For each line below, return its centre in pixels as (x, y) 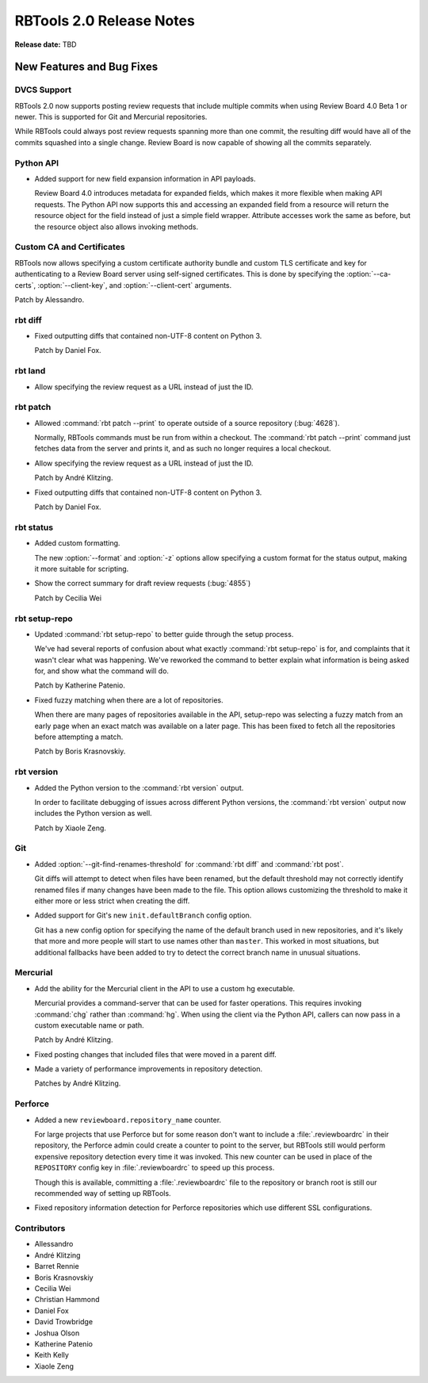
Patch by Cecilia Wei (68, 598)
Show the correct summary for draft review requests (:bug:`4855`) (143, 584)
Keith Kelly (52, 1355)
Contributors (40, 1228)
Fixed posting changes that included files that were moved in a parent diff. (155, 1054)
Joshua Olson (57, 1333)
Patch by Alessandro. (50, 299)
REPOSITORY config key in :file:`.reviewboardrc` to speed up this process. (155, 1168)
